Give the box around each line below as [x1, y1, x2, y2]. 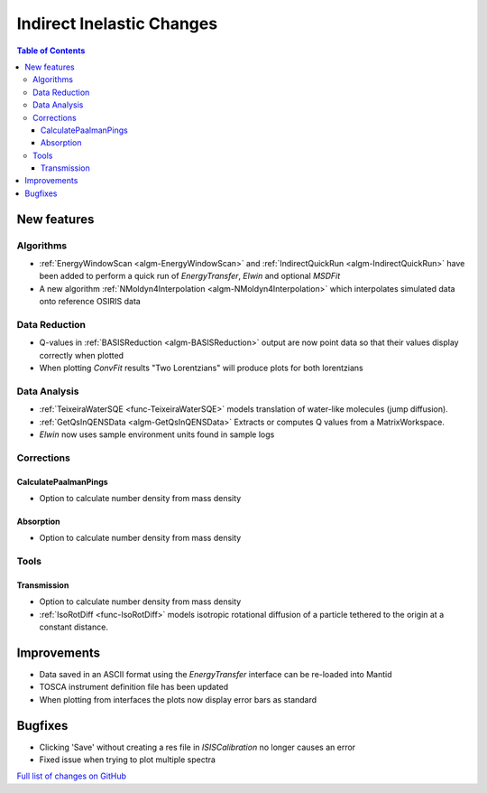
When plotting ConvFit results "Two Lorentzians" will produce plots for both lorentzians [39, 362, 364, 374]
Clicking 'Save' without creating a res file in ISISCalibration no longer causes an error [39, 742, 356, 752]
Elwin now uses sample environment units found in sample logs [39, 429, 275, 440]
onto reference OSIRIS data [39, 296, 142, 307]
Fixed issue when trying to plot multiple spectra [39, 754, 216, 765]
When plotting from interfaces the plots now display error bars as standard [39, 694, 317, 704]
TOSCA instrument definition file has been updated [39, 682, 229, 693]
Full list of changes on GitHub [16, 770, 126, 781]
